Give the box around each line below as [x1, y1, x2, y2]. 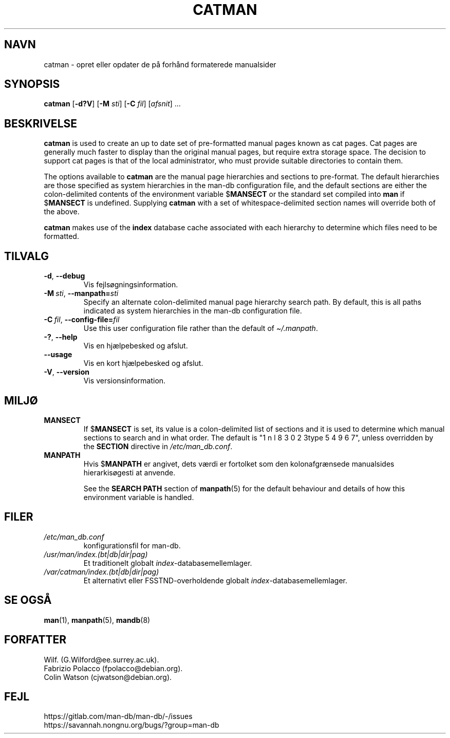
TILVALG [4, 249, 49, 263]
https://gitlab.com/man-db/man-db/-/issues [44, 712, 193, 721]
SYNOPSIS [4, 78, 60, 91]
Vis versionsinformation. [83, 376, 166, 385]
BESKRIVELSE [4, 117, 78, 130]
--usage [44, 350, 72, 359]
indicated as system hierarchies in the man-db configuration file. [83, 306, 302, 316]
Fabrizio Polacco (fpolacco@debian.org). [44, 663, 183, 673]
